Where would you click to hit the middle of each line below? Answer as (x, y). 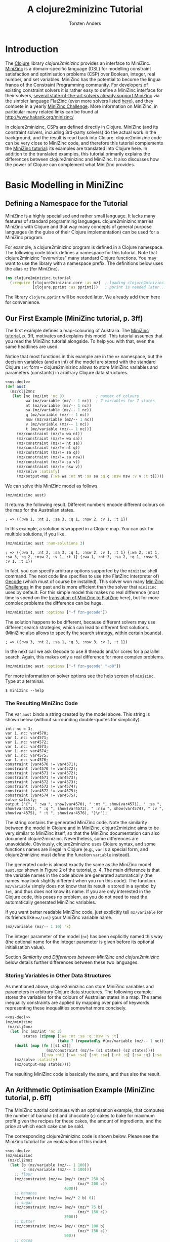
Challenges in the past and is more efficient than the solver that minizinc (81, 587)
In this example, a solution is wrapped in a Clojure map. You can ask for (80, 529)
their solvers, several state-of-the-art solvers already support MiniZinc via (82, 95)
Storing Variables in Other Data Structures (58, 976)
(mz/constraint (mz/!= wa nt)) (49, 434)
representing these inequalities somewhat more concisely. (66, 1008)
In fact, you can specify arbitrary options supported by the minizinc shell (81, 571)
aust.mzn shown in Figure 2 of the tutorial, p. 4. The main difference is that (82, 870)
